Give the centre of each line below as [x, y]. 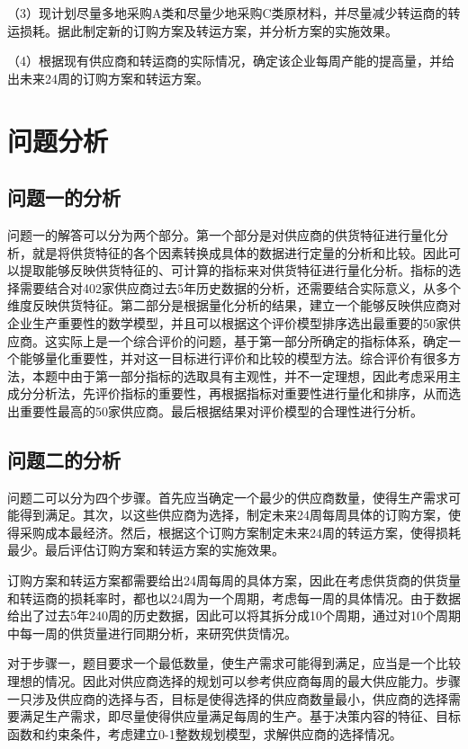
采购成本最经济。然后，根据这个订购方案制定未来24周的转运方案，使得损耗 [240, 532]
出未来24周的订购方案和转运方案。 [108, 78]
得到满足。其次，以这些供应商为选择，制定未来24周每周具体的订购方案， [234, 515]
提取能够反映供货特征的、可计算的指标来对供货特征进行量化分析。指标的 [234, 270]
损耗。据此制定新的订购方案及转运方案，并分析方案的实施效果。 [208, 30]
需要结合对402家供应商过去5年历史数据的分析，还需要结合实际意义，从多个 [240, 287]
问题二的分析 [64, 459]
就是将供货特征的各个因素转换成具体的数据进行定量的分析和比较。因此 [240, 252]
